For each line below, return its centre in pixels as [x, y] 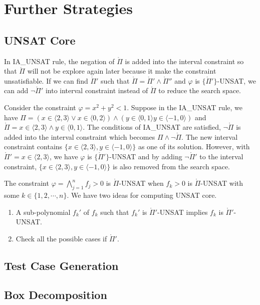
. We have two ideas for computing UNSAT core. [142, 195]
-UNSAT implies [183, 212]
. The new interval [210, 136]
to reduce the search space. [200, 90]
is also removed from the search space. [171, 166]
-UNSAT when [141, 183]
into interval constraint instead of [97, 90]
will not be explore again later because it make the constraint [122, 71]
